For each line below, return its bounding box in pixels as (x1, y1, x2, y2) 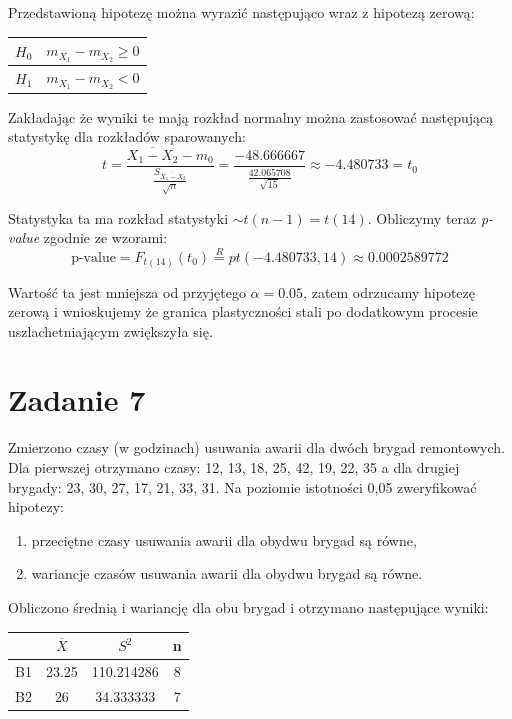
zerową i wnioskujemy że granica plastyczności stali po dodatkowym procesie (8, 301, 478, 322)
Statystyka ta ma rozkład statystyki (8, 207, 229, 228)
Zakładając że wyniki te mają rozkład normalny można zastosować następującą (8, 106, 494, 127)
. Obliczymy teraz (367, 207, 477, 228)
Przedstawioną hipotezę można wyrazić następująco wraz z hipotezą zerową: (8, 2, 475, 22)
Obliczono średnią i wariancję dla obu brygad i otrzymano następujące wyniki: (8, 596, 489, 617)
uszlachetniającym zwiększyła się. (8, 320, 213, 341)
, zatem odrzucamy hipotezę (303, 281, 476, 302)
